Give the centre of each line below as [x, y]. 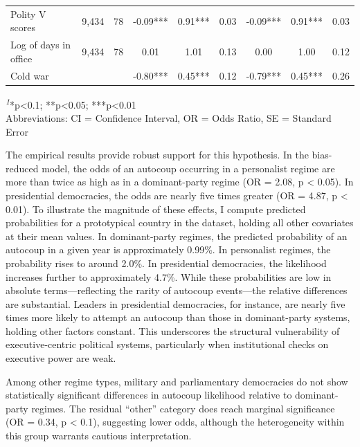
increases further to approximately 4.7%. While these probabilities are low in [169, 276]
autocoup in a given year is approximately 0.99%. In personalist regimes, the [168, 249]
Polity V [28, 13]
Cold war [30, 75]
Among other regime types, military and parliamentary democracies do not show [177, 381]
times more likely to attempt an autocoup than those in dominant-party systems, [178, 317]
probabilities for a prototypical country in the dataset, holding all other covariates [180, 222]
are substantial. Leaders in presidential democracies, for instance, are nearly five [175, 303]
